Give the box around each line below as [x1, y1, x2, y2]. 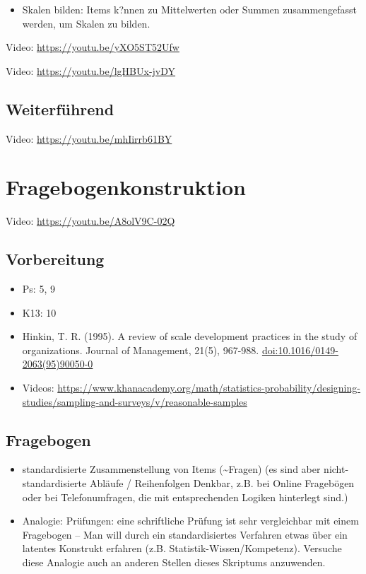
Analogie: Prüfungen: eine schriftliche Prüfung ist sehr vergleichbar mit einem [22, 513, 359, 528]
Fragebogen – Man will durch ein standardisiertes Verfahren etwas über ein [22, 527, 348, 541]
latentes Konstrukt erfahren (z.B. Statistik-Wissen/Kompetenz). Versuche [22, 541, 342, 556]
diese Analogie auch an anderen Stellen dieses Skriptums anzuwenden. [22, 555, 326, 570]
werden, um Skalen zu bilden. [22, 16, 150, 30]
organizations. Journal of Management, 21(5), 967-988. [22, 342, 259, 357]
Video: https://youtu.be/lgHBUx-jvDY [6, 63, 176, 78]
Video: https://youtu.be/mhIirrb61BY [6, 131, 172, 146]
